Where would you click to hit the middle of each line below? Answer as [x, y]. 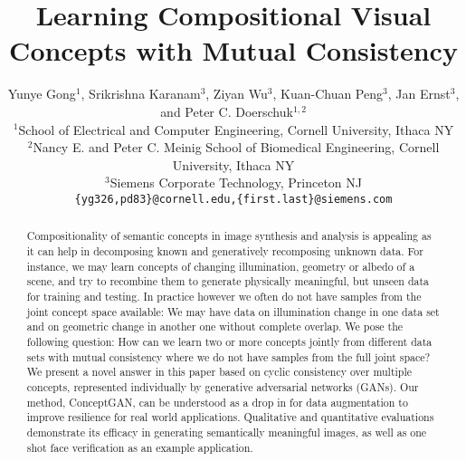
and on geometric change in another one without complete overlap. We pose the [215, 327]
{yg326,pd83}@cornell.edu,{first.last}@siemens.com [233, 199]
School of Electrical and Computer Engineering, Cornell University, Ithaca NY [236, 129]
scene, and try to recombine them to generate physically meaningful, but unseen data [228, 281]
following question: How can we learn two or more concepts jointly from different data [229, 341]
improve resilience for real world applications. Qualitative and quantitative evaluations [230, 417]
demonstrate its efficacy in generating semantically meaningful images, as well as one [227, 432]
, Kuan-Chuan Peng [328, 94]
